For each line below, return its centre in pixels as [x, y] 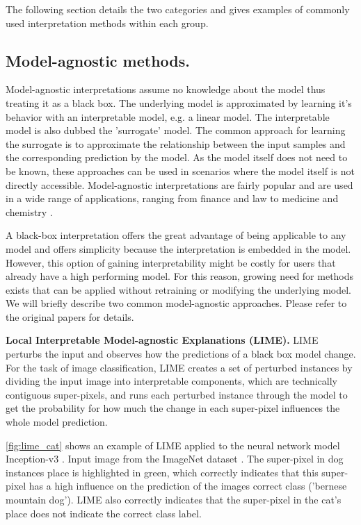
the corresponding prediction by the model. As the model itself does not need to [177, 157]
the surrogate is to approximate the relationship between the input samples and [176, 143]
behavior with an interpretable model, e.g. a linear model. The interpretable [168, 116]
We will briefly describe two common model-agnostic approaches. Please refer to [176, 303]
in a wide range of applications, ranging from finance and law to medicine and [172, 198]
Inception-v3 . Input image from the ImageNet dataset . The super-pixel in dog [175, 459]
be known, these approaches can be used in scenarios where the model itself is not [180, 170]
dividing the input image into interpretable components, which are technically [172, 381]
